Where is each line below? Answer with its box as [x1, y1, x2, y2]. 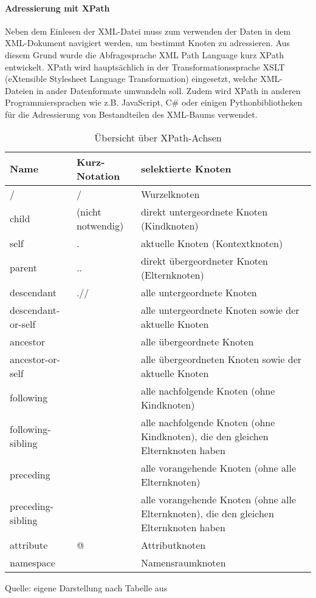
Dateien [5, 84, 34, 97]
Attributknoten [140, 537, 206, 552]
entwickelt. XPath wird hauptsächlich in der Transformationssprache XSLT [5, 60, 285, 73]
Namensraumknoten [140, 555, 226, 569]
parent [10, 260, 37, 275]
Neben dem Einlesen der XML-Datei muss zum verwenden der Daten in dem [5, 24, 291, 37]
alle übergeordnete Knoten [140, 334, 254, 348]
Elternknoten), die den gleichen [140, 506, 274, 520]
